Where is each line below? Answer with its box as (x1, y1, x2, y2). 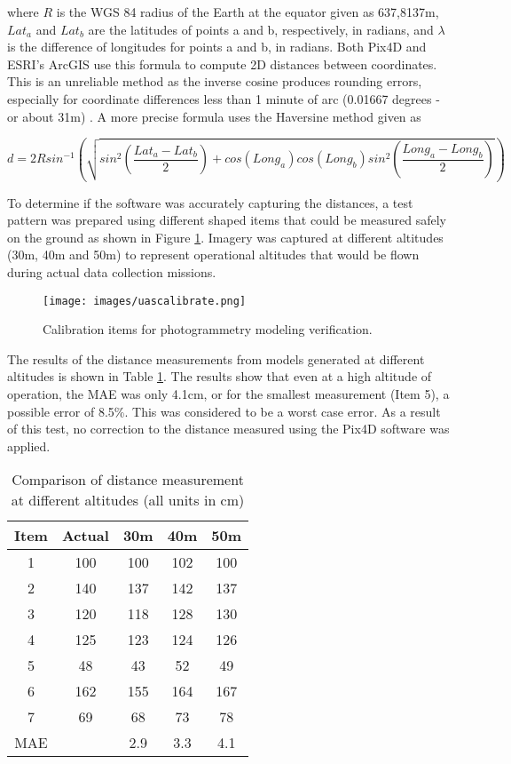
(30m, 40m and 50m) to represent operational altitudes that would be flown (7, 245, 420, 264)
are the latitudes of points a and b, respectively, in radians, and (88, 20, 434, 38)
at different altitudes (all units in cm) (11, 489, 245, 511)
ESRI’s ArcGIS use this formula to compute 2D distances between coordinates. (7, 54, 437, 73)
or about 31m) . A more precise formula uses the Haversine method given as (7, 107, 421, 125)
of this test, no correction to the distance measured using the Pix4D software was (7, 419, 450, 438)
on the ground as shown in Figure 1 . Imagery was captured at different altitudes (7, 227, 444, 246)
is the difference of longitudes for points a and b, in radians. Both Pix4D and (7, 37, 427, 56)
